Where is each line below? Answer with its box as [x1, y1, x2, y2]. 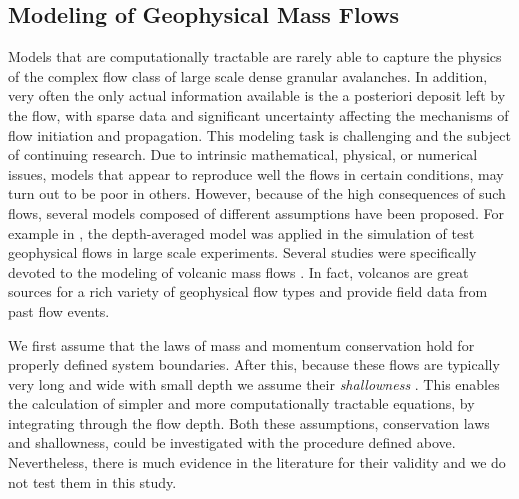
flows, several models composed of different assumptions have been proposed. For [8, 202, 504, 223]
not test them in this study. [8, 471, 177, 492]
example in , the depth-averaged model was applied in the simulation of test [8, 222, 475, 243]
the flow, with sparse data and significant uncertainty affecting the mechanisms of [8, 104, 509, 125]
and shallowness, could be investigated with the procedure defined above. [8, 432, 456, 453]
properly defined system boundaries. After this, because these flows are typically [8, 354, 500, 375]
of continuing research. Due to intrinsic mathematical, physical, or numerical [8, 144, 478, 165]
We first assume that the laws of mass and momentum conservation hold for [8, 334, 475, 355]
